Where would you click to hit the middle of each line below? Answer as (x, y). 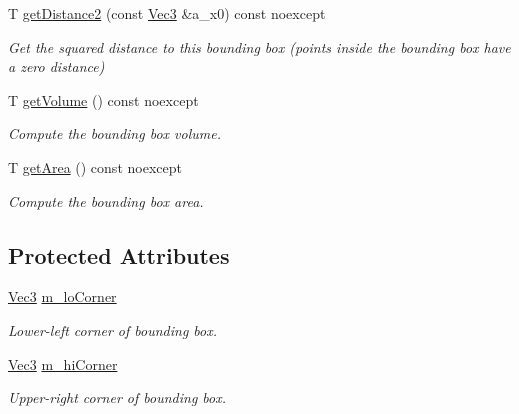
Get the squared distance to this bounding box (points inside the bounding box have (259, 46)
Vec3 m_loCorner (62, 296)
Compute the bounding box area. (106, 200)
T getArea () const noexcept (95, 166)
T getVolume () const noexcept (103, 99)
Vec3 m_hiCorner (63, 363)
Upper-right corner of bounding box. (117, 397)
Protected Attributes (119, 254)
